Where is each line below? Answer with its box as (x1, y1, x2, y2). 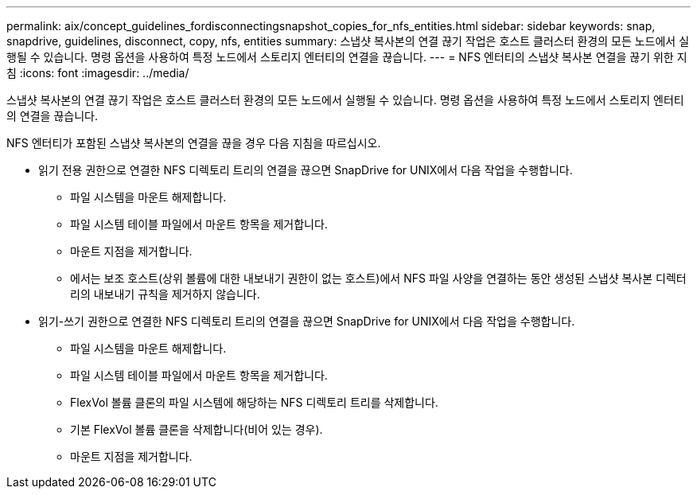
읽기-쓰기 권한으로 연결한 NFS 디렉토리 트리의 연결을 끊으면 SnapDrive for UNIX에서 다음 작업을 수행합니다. (38, 314, 575, 328)
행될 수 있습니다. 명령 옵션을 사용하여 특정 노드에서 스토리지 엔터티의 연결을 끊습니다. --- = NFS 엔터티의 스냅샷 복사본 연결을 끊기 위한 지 (6, 50, 687, 64)
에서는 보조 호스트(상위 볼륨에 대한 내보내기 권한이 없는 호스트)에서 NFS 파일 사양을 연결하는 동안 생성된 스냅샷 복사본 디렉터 (70, 271, 687, 285)
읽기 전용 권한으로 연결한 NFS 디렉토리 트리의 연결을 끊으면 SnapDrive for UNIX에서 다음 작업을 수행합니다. (38, 163, 573, 177)
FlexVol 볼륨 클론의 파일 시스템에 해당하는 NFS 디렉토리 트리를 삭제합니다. (70, 396, 438, 409)
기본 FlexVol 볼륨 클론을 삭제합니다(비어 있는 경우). (70, 423, 323, 436)
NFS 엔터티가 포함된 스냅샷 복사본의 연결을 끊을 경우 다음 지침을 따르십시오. (6, 136, 381, 150)
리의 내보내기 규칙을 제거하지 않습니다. (70, 287, 260, 301)
